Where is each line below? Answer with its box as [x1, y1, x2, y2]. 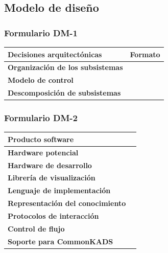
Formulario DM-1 [4, 26, 78, 39]
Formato [130, 49, 160, 59]
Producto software [8, 133, 74, 144]
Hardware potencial [8, 147, 79, 157]
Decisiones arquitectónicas [8, 49, 102, 59]
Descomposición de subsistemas [8, 87, 121, 98]
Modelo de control [8, 75, 74, 85]
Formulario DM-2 [4, 111, 78, 124]
